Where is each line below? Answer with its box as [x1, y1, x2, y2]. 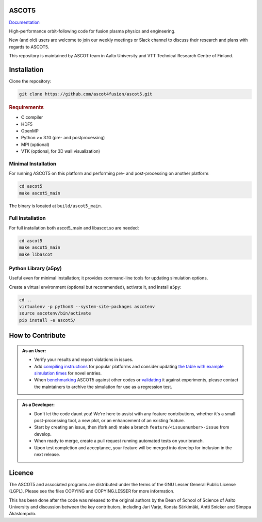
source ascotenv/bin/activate [19, 310, 91, 316]
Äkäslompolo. [9, 511, 36, 517]
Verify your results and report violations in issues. [34, 357, 133, 362]
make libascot [19, 251, 53, 257]
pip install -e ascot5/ [19, 317, 76, 323]
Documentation [9, 19, 40, 25]
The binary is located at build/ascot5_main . [9, 203, 102, 209]
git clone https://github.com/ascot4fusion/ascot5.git [19, 91, 152, 97]
